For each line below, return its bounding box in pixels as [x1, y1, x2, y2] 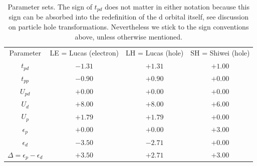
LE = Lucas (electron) [50, 47, 119, 58]
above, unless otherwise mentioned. [75, 31, 182, 41]
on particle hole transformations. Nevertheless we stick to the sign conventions [9, 21, 249, 32]
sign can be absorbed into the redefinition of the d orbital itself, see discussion [9, 11, 249, 22]
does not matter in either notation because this [105, 1, 249, 11]
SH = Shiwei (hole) [190, 47, 250, 58]
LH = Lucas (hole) [126, 47, 184, 58]
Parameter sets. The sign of [8, 1, 92, 11]
